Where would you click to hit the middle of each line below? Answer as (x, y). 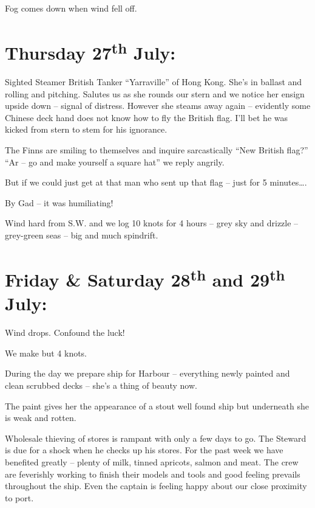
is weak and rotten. (41, 418)
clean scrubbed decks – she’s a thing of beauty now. (101, 385)
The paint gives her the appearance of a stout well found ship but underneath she (157, 405)
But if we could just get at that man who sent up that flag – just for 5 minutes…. (156, 182)
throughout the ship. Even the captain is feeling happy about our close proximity (156, 486)
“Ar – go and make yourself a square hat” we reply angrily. (115, 162)
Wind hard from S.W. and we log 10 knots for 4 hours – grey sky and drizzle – (152, 223)
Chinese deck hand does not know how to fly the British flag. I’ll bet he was (147, 117)
